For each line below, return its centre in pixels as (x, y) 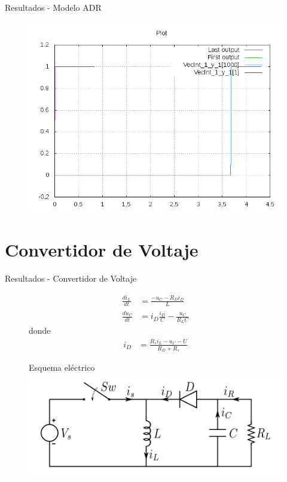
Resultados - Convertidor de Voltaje (71, 278)
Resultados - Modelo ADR (53, 7)
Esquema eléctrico (62, 367)
